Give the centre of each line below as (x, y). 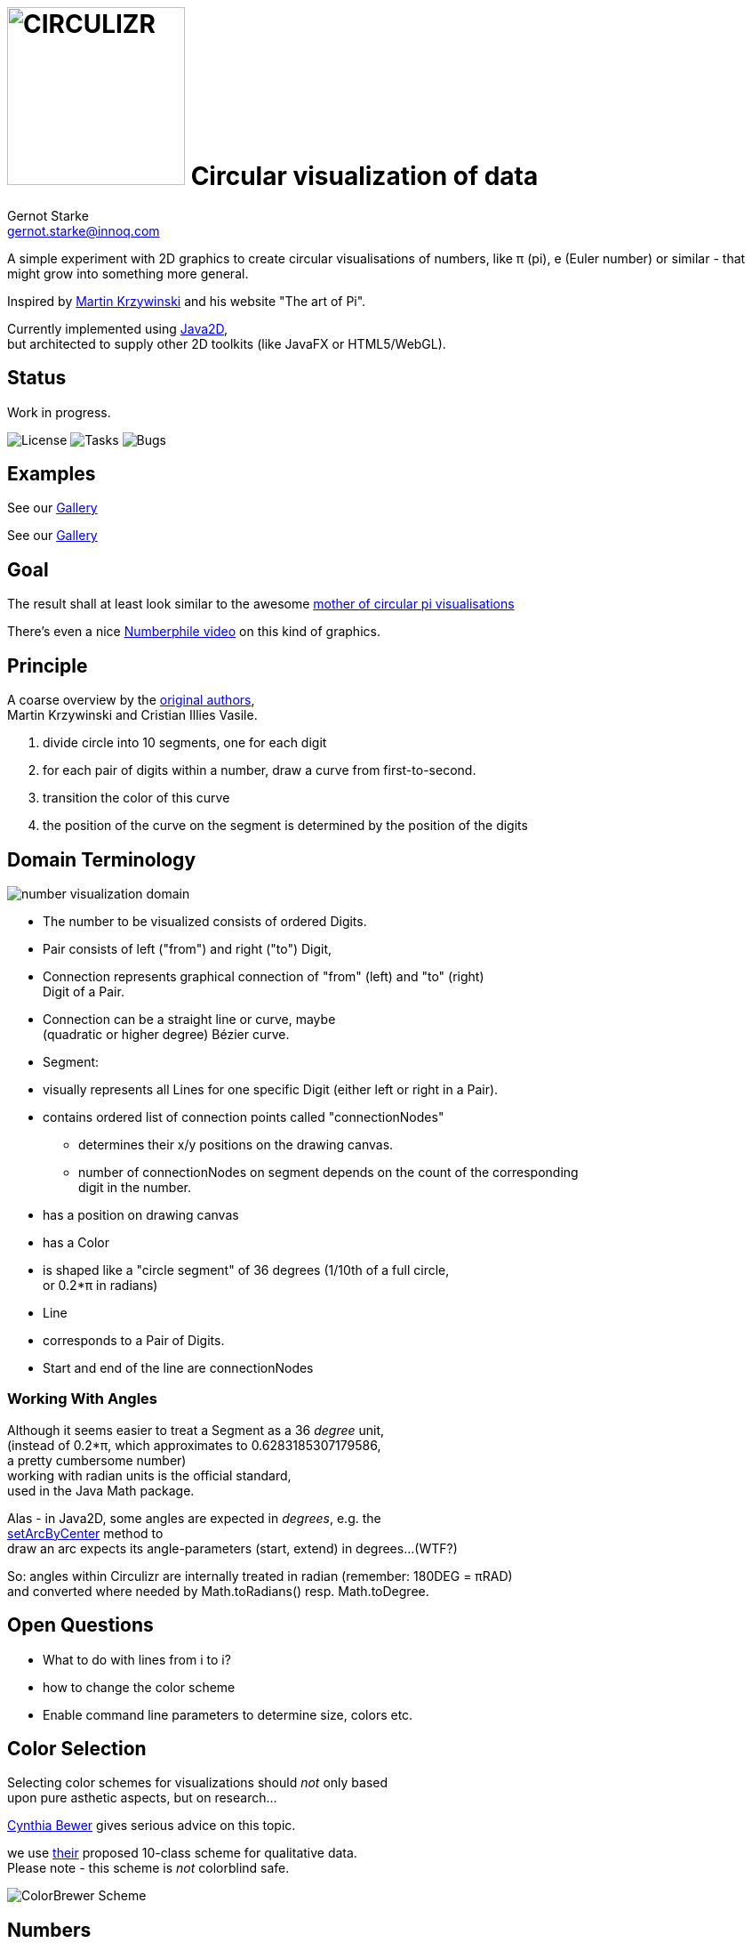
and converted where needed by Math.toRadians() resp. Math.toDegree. (218, 1591)
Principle (48, 665)
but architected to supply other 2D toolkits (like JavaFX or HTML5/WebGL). (227, 343)
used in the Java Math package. (101, 1490)
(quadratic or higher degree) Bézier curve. (166, 1034)
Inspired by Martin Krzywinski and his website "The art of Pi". (187, 301)
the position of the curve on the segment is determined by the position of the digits (285, 826)
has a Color (76, 1242)
